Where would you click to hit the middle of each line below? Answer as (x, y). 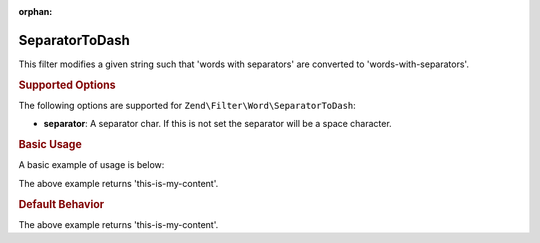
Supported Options (67, 85)
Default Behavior (61, 204)
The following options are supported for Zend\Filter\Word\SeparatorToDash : (187, 105)
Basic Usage (50, 145)
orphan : (35, 11)
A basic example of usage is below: (91, 165)
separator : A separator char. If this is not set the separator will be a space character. (217, 124)
